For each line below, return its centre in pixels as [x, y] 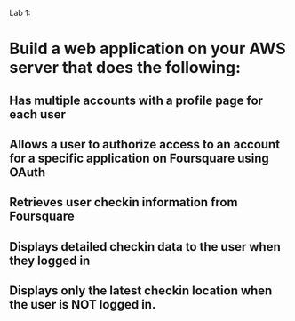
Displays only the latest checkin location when [141, 291]
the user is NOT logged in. [83, 305]
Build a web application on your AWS [147, 49]
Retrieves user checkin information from [124, 202]
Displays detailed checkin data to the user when [145, 247]
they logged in [50, 260]
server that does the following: [125, 68]
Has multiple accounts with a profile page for [136, 100]
